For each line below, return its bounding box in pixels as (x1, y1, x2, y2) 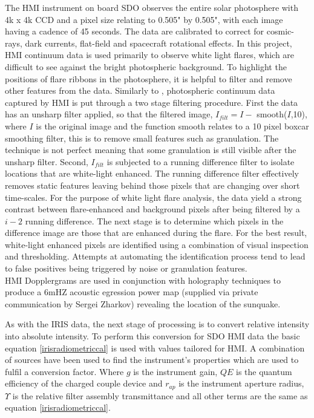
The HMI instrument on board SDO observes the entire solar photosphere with (5, 1, 298, 13)
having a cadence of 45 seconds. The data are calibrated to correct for (5, 25, 264, 38)
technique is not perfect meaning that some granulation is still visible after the (5, 143, 296, 156)
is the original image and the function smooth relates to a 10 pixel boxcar (36, 119, 309, 132)
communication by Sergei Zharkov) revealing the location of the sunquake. (5, 297, 281, 310)
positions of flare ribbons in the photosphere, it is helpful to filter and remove (5, 72, 292, 85)
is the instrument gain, (133, 365, 218, 377)
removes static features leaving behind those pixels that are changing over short (5, 178, 300, 191)
